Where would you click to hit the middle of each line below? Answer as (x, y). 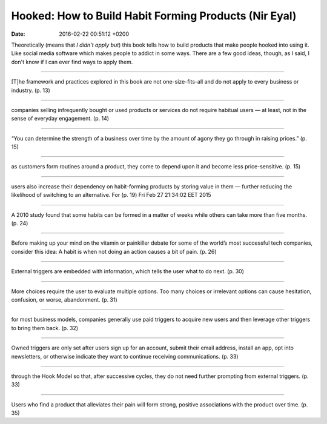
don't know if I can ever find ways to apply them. (72, 62)
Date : (18, 34)
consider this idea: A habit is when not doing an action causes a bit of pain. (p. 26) (114, 251)
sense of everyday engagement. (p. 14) (60, 119)
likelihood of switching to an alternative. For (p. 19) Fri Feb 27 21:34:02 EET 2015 (111, 195)
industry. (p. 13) (31, 90)
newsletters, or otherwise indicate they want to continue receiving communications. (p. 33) (125, 356)
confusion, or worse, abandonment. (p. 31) (64, 299)
